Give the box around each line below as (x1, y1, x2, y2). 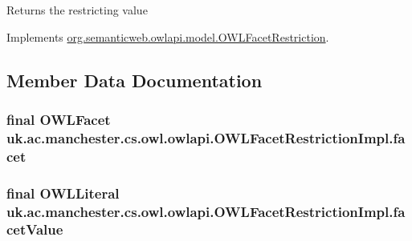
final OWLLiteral (6, 183, 120, 203)
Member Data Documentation (6, 67, 263, 92)
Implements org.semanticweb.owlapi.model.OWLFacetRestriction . (6, 28, 329, 45)
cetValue (6, 219, 63, 239)
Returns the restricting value (6, 2, 148, 18)
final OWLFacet (6, 109, 111, 129)
